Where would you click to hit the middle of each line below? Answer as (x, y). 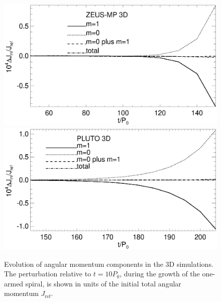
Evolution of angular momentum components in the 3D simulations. (109, 264)
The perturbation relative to (48, 274)
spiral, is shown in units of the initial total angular (103, 283)
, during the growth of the (160, 274)
